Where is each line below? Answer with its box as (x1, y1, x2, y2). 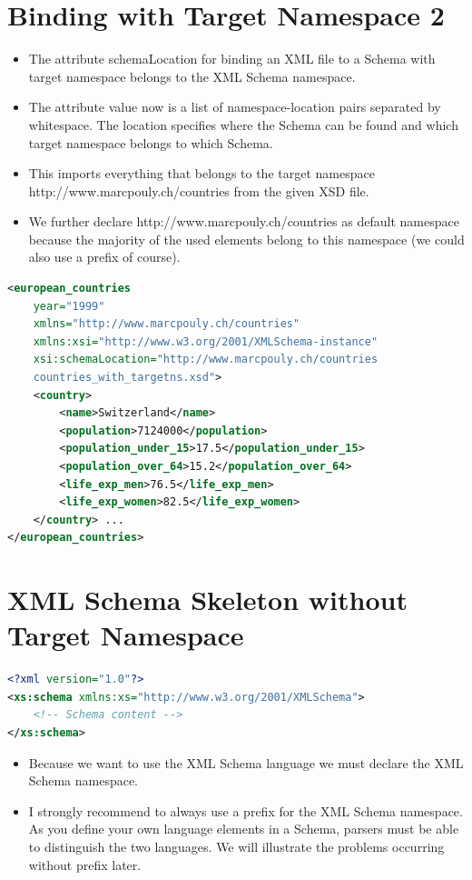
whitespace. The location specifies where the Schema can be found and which (28, 115, 458, 134)
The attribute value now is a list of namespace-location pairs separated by (28, 97, 441, 116)
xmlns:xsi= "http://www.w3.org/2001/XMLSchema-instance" (33, 335, 379, 348)
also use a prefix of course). (28, 247, 181, 266)
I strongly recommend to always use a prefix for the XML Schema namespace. (28, 801, 463, 820)
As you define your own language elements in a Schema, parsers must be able (28, 819, 459, 838)
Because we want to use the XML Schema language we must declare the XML (28, 753, 464, 772)
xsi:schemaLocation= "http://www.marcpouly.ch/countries (33, 353, 379, 366)
